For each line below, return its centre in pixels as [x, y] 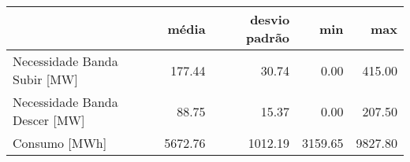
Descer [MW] [49, 120]
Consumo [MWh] [60, 143]
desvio [270, 19]
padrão [268, 37]
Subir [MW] [45, 79]
